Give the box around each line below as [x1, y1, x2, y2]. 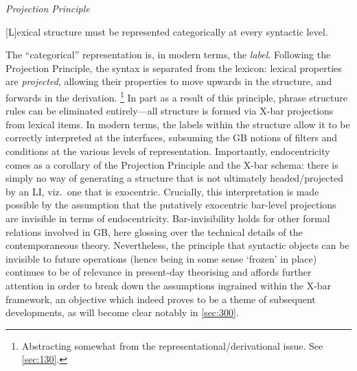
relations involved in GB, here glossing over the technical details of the [5, 224, 303, 239]
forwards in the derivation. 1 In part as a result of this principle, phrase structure [5, 88, 347, 104]
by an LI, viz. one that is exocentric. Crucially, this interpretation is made [5, 184, 319, 198]
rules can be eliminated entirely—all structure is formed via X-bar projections [5, 104, 334, 118]
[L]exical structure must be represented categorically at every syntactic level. [5, 24, 328, 38]
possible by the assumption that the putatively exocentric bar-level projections [5, 198, 336, 212]
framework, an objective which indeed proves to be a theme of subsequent [5, 291, 316, 306]
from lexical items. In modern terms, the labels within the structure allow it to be [5, 117, 350, 131]
